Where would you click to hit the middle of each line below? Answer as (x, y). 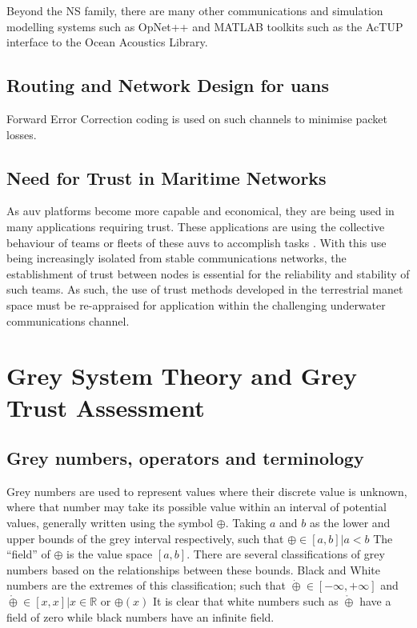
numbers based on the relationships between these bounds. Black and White (194, 569)
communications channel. (68, 320)
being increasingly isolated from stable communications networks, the (176, 258)
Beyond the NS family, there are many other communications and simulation (195, 10)
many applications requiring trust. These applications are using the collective (196, 226)
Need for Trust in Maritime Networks (166, 177)
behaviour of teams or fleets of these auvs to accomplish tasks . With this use (196, 242)
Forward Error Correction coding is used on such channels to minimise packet (197, 118)
